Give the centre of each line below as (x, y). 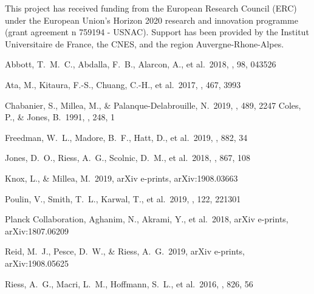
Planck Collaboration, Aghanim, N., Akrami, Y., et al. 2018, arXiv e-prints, (147, 219)
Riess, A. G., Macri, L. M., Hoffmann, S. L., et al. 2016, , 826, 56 (129, 283)
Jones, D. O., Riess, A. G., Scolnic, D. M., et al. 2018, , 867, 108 (128, 158)
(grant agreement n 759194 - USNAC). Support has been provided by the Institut (157, 32)
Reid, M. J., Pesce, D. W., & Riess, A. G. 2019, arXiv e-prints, (125, 251)
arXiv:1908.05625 (37, 263)
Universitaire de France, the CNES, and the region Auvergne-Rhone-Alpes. (145, 43)
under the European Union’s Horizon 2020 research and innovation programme (152, 20)
